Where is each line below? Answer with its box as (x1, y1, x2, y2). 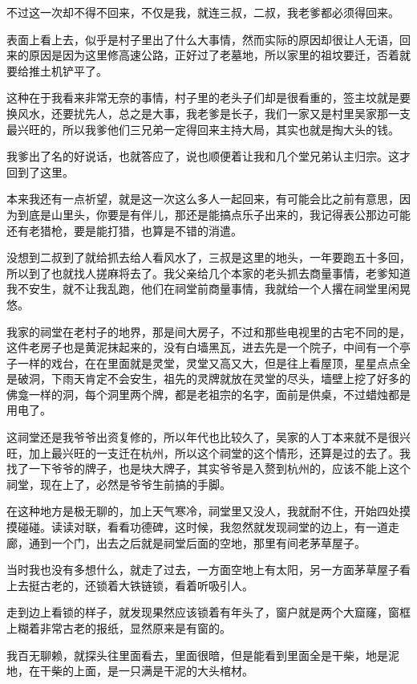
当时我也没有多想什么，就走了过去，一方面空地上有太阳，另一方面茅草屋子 (6, 561, 399, 578)
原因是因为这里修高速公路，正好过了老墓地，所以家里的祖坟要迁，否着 (28, 47, 399, 63)
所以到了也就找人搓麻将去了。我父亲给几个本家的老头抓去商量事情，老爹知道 (6, 264, 411, 281)
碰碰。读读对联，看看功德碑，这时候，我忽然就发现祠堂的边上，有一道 (17, 519, 388, 535)
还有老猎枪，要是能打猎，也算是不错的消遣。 (6, 222, 242, 238)
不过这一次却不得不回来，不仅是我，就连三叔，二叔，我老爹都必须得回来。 (6, 4, 399, 20)
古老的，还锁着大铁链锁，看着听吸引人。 (39, 576, 253, 593)
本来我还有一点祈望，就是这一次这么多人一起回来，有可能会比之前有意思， (6, 190, 399, 207)
